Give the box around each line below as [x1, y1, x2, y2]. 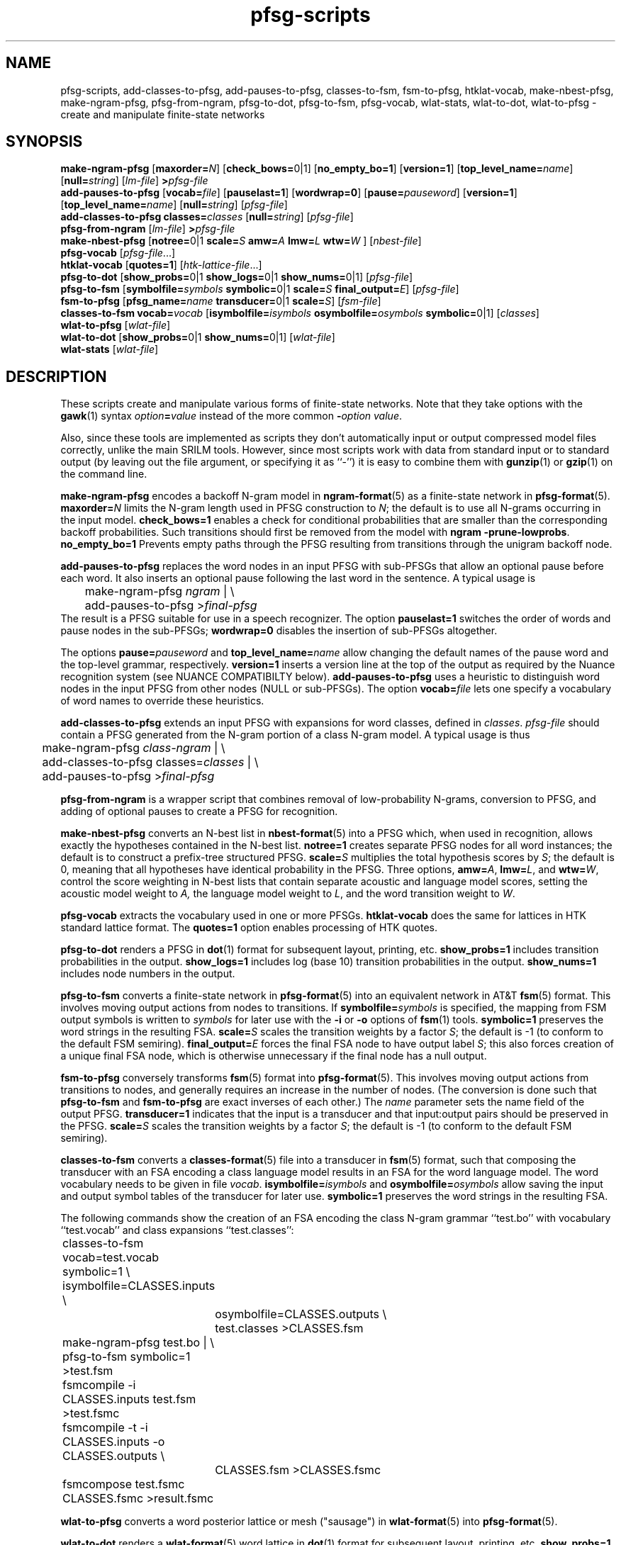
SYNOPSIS [6, 133, 83, 151]
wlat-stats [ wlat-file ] [60, 343, 159, 356]
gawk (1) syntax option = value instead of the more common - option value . [60, 410, 402, 422]
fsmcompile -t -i [62, 1420, 148, 1435]
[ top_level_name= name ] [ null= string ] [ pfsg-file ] [60, 198, 288, 211]
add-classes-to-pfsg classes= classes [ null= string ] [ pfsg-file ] [60, 210, 354, 223]
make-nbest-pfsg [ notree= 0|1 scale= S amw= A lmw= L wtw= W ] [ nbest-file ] [60, 235, 422, 247]
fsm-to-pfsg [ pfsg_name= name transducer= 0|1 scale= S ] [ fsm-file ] [60, 295, 381, 308]
